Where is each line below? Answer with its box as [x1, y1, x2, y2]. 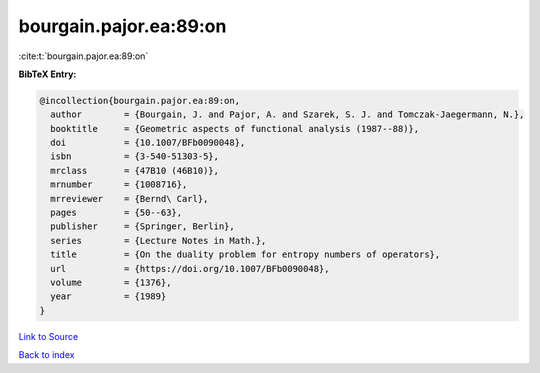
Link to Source [18, 330, 79, 342]
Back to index [18, 349, 75, 361]
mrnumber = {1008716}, [50, 179, 188, 190]
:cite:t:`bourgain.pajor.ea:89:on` [18, 50, 149, 62]
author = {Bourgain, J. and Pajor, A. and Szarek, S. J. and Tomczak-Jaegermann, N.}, [50, 109, 525, 120]
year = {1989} [50, 291, 167, 302]
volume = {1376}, [50, 277, 172, 288]
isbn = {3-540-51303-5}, [50, 151, 220, 162]
